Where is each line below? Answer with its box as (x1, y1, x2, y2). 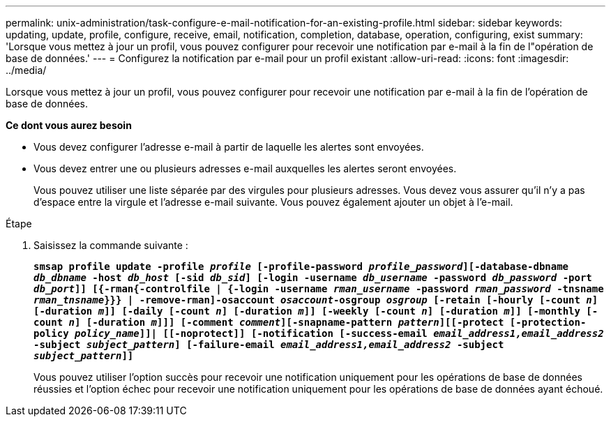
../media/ (6, 64, 47, 76)
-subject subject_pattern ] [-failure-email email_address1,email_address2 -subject (33, 339, 504, 350)
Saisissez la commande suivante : (33, 239, 188, 251)
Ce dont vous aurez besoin (6, 119, 132, 131)
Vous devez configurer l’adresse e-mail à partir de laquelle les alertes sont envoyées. (33, 141, 424, 153)
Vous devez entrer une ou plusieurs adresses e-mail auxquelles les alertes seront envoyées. (33, 163, 457, 174)
